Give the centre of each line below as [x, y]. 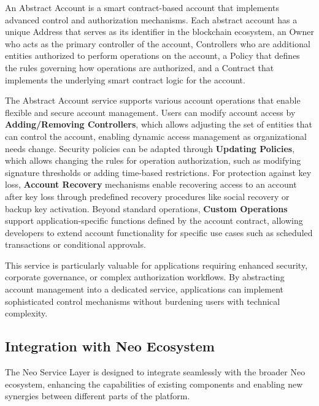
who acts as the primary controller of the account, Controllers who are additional [158, 43]
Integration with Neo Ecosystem [110, 346]
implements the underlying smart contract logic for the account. [125, 79]
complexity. [26, 313]
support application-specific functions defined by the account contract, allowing [154, 220]
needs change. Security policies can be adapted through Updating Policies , [150, 148]
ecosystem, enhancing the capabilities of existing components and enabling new [154, 384]
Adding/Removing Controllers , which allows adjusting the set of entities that [159, 124]
